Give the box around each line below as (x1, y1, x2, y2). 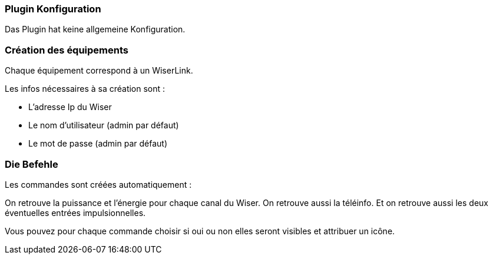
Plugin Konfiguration (5, 3, 101, 15)
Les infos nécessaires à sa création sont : (5, 84, 166, 94)
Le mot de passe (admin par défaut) (28, 138, 168, 149)
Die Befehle (5, 158, 58, 170)
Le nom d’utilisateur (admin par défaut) (28, 120, 179, 131)
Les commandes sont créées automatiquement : (5, 179, 192, 190)
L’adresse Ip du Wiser (28, 102, 112, 112)
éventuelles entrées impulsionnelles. (5, 207, 146, 218)
